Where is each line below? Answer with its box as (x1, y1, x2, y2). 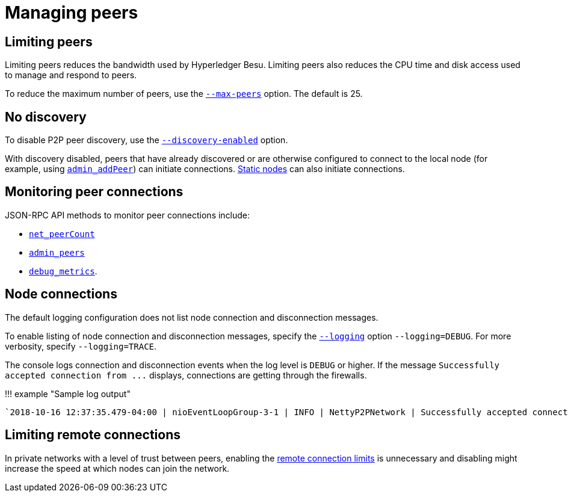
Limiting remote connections (5, 427, 181, 443)
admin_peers (29, 247, 85, 258)
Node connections (5, 286, 117, 302)
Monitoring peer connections (5, 184, 184, 200)
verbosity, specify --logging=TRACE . (5, 341, 157, 351)
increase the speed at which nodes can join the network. (5, 463, 230, 474)
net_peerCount (29, 229, 95, 239)
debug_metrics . (29, 265, 97, 276)
